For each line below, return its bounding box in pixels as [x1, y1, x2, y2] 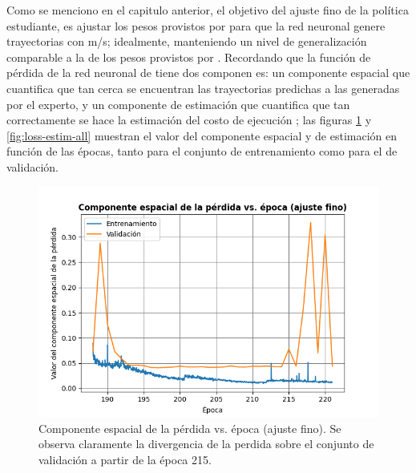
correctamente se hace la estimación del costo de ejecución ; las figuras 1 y [6, 111, 372, 128]
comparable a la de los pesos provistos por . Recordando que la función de [6, 48, 371, 65]
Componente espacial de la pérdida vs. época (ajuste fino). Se [38, 419, 341, 436]
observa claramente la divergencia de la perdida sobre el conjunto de [38, 435, 374, 452]
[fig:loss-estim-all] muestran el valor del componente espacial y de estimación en [6, 127, 397, 144]
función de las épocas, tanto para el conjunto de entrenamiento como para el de [6, 143, 398, 160]
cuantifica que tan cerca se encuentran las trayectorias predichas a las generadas [6, 79, 400, 96]
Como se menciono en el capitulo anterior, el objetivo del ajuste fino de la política [6, 2, 409, 18]
